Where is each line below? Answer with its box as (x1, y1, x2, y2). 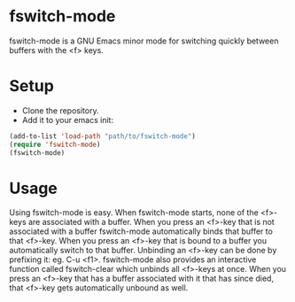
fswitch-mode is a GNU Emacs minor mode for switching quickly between (9, 35, 279, 46)
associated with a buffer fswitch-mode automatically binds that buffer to (9, 226, 273, 236)
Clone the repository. (21, 105, 99, 116)
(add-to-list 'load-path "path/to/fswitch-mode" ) (9, 131, 197, 141)
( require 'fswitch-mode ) (9, 140, 101, 149)
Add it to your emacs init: (21, 114, 113, 125)
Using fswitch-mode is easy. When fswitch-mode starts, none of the (9, 207, 259, 218)
